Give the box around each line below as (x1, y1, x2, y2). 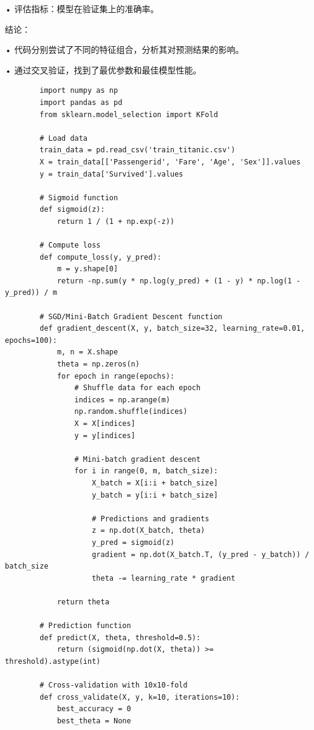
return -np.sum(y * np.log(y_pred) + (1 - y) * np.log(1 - (56, 276, 301, 285)
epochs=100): (5, 336, 57, 345)
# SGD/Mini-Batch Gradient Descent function (39, 312, 222, 321)
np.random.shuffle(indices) (74, 407, 188, 416)
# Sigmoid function (39, 193, 118, 202)
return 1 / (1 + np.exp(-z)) (56, 217, 175, 226)
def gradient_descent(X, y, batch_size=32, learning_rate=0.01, (39, 324, 305, 333)
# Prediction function (39, 621, 131, 630)
